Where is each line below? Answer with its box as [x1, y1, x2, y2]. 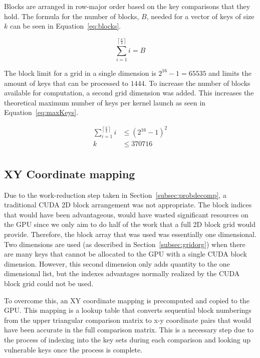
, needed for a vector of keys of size [146, 11, 254, 21]
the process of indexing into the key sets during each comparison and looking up [4, 334, 251, 344]
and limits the [208, 67, 251, 78]
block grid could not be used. [4, 278, 94, 289]
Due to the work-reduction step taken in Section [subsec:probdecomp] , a [4, 189, 226, 200]
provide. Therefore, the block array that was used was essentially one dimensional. [4, 229, 256, 240]
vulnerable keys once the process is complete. [4, 344, 143, 354]
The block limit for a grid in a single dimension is [4, 67, 156, 78]
